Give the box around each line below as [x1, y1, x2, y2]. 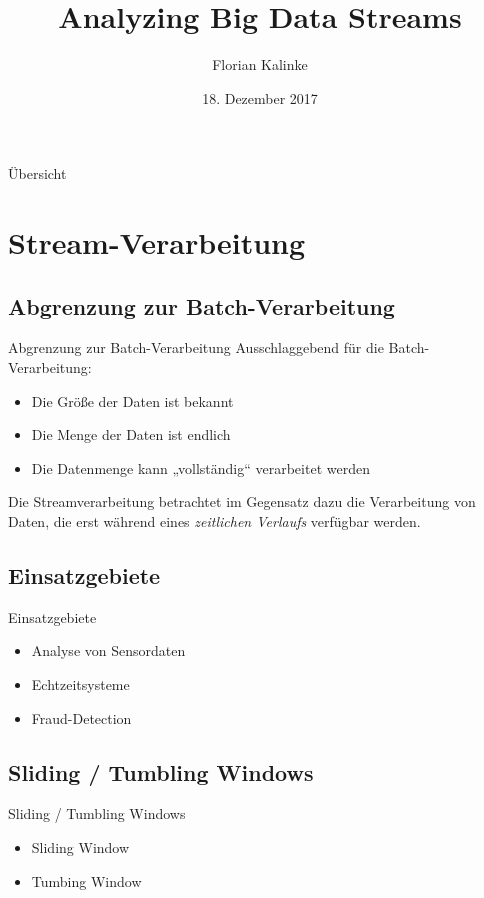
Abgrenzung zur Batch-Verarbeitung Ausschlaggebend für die [8, 337, 384, 358]
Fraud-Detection [31, 707, 132, 728]
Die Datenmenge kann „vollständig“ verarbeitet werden [31, 457, 370, 478]
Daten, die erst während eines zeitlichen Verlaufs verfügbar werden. [8, 511, 421, 532]
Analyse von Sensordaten [31, 640, 186, 661]
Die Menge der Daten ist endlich [31, 424, 231, 445]
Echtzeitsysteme [31, 674, 130, 695]
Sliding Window [31, 837, 130, 858]
